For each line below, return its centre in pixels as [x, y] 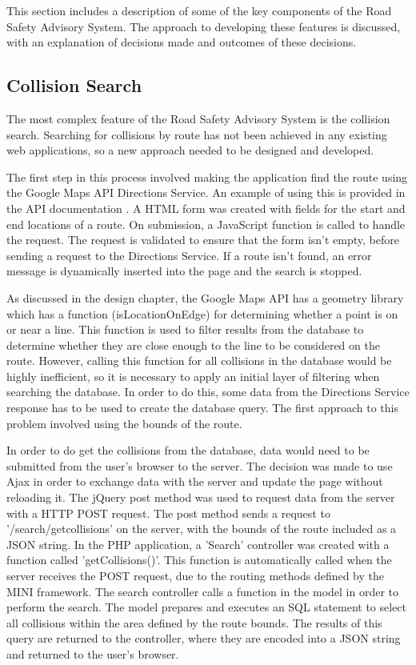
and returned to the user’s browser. [93, 653]
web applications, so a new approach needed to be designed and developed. [190, 150]
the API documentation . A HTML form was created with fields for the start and [206, 208]
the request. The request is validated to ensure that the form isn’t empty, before [203, 240]
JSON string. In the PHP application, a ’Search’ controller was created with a [198, 544]
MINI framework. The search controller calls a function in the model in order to [203, 591]
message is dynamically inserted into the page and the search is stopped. [184, 271]
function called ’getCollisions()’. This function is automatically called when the [199, 560]
